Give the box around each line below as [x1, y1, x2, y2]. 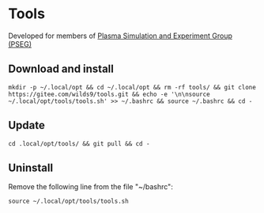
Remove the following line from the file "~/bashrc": [8, 182, 174, 192]
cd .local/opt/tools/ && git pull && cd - [8, 139, 150, 147]
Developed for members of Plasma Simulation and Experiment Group [8, 31, 233, 40]
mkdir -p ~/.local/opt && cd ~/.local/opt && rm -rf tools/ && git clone [8, 83, 257, 91]
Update [8, 119, 46, 132]
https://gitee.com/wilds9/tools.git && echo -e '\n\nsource [8, 90, 211, 98]
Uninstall [8, 161, 54, 174]
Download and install [8, 63, 115, 76]
